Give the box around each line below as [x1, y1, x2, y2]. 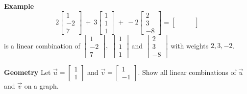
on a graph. [24, 80, 59, 91]
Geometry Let [4, 67, 51, 77]
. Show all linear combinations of [138, 67, 236, 77]
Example [4, 1, 34, 11]
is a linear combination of [4, 40, 80, 50]
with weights [171, 40, 209, 50]
